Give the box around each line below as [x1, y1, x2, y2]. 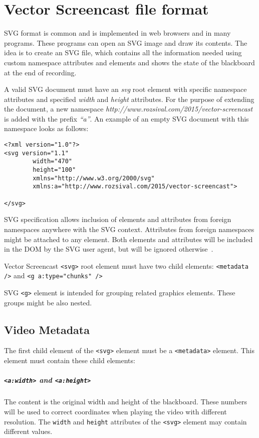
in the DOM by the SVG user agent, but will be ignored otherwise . [4, 244, 213, 254]
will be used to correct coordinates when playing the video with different [4, 406, 227, 416]
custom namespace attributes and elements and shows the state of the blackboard [4, 57, 255, 67]
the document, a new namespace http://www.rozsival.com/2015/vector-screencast [4, 103, 253, 114]
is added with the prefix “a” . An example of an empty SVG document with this [4, 113, 249, 124]
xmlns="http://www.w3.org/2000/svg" [33, 174, 155, 182]
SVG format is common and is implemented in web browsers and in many [4, 28, 231, 38]
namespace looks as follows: [4, 123, 89, 134]
